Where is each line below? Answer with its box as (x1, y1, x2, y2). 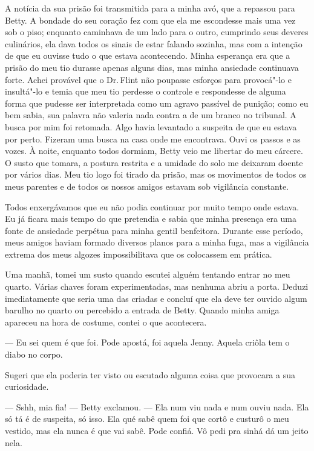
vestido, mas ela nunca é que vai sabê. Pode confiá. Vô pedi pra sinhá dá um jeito (5, 424, 309, 436)
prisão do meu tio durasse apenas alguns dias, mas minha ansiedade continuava (5, 61, 299, 73)
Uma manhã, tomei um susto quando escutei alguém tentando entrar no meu (5, 268, 290, 281)
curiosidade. (5, 380, 49, 393)
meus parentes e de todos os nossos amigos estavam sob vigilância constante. (5, 179, 289, 192)
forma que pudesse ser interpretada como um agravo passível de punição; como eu (5, 96, 309, 109)
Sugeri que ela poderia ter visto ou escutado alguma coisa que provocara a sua (5, 368, 295, 381)
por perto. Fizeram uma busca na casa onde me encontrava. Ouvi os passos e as (5, 132, 301, 145)
